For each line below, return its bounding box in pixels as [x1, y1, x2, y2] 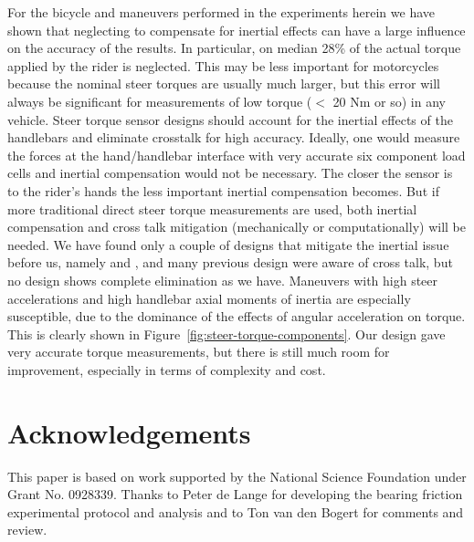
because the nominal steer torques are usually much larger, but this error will [7, 74, 440, 93]
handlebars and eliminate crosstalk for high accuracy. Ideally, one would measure [7, 128, 460, 147]
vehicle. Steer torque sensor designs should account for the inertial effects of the [7, 109, 453, 129]
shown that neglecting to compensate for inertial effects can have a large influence [7, 20, 466, 39]
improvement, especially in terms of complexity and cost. [7, 360, 326, 379]
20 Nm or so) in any [332, 91, 446, 110]
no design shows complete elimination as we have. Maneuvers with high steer [7, 270, 438, 289]
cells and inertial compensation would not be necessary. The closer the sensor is [7, 163, 453, 182]
